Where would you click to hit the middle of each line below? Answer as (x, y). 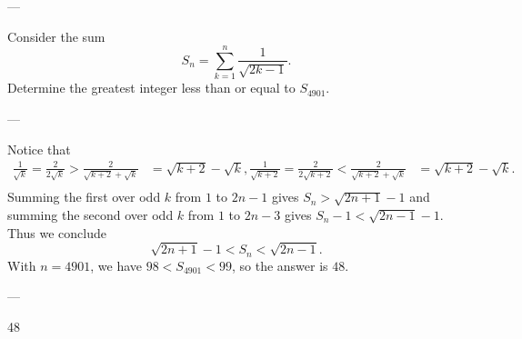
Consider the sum (56, 36)
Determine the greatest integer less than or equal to (151, 88)
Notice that (39, 149)
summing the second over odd (90, 214)
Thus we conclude (57, 232)
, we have (116, 265)
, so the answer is (280, 265)
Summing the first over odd (84, 197)
